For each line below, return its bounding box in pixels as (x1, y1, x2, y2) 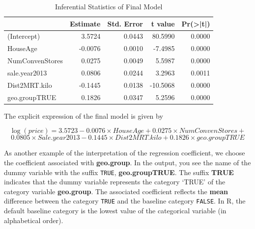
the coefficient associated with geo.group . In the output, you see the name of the (4, 157, 251, 167)
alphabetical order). (4, 215, 63, 225)
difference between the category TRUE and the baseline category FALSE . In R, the (4, 196, 246, 206)
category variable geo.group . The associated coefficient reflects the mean (4, 186, 228, 196)
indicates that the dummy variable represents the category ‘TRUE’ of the (4, 177, 226, 187)
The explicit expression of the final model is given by (4, 110, 163, 121)
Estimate (69, 18, 101, 28)
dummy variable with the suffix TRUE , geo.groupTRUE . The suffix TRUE (4, 167, 234, 177)
